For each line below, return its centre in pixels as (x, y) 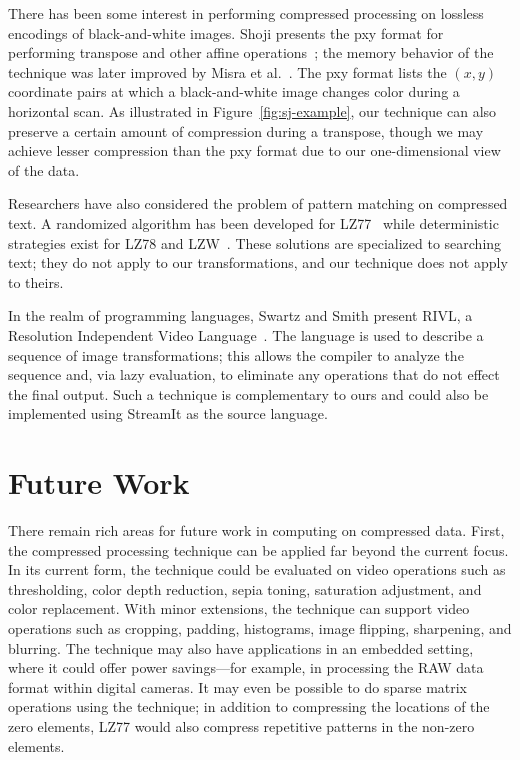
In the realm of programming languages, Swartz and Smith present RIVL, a (240, 315)
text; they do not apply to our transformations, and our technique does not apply (258, 262)
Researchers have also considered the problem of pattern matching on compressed (258, 203)
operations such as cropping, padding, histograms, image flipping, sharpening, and (260, 627)
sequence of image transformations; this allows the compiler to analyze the (236, 354)
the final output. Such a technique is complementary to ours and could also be (248, 393)
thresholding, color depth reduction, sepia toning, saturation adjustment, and (245, 588)
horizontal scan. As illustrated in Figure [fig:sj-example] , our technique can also (252, 110)
